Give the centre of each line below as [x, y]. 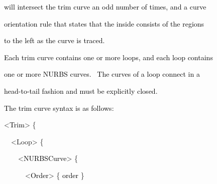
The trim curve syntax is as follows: [59, 108]
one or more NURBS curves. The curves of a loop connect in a [102, 74]
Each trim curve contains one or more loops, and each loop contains [108, 57]
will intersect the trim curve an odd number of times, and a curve [105, 7]
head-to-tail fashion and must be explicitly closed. [81, 90]
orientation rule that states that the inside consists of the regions [104, 23]
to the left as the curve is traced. [54, 40]
